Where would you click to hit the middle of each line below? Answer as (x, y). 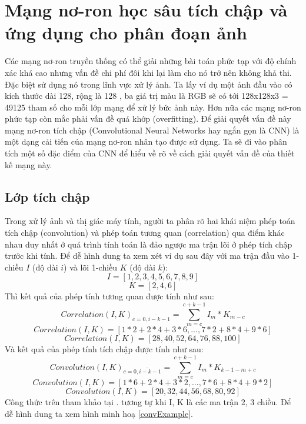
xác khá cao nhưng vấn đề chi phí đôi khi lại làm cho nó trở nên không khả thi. (148, 72)
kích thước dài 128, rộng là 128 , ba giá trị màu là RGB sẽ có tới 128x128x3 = (147, 96)
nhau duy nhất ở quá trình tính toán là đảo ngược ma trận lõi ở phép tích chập (149, 244)
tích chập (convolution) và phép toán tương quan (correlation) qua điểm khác (145, 233)
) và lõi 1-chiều (91, 267)
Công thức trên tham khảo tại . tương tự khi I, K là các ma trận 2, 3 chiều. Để (148, 401)
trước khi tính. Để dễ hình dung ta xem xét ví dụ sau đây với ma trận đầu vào (147, 256)
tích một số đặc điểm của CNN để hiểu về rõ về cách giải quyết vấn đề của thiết (150, 153)
